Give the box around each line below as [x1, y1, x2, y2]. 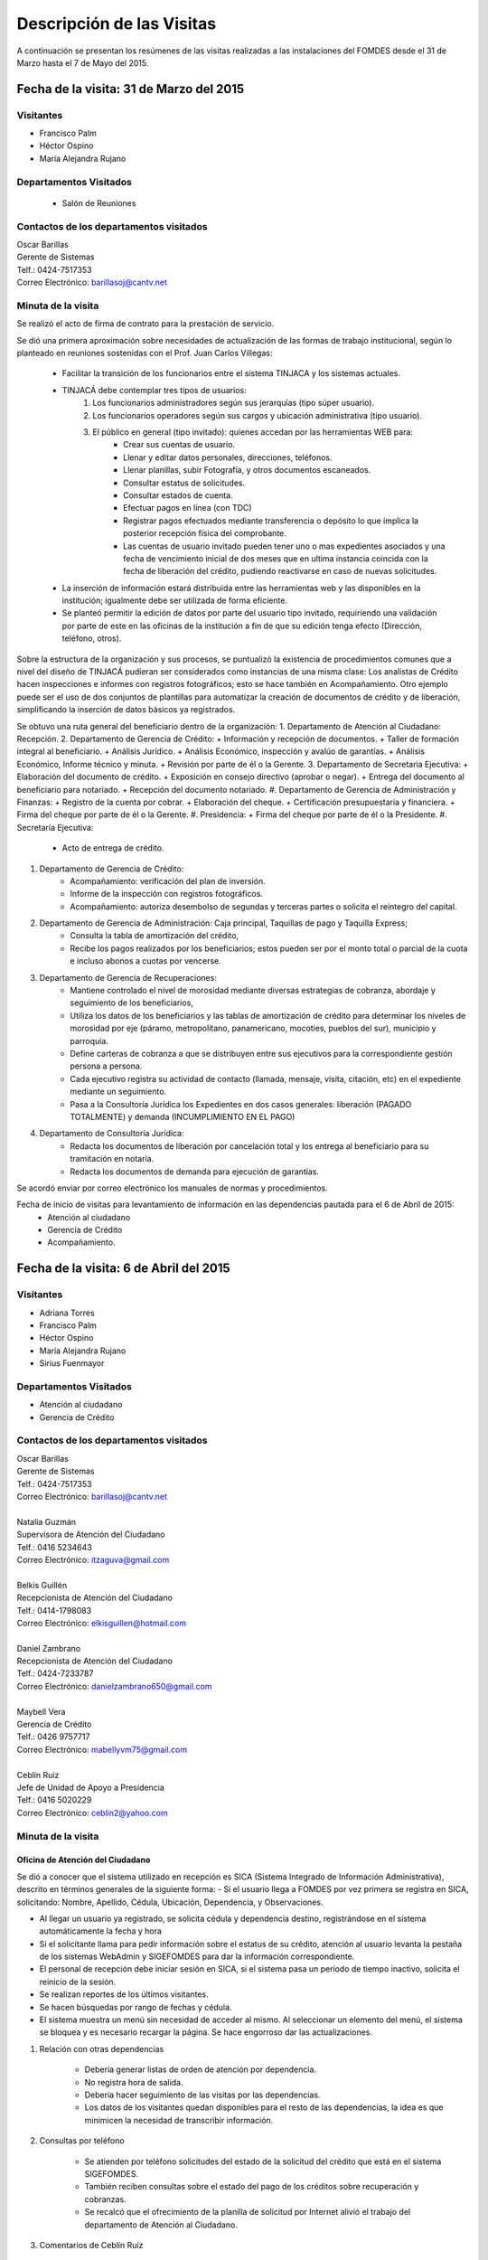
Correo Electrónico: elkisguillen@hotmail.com [16, 1617, 187, 1628]
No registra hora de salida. [84, 2076, 184, 2087]
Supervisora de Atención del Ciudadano [16, 1529, 166, 1540]
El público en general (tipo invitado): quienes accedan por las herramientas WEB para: [92, 427, 413, 438]
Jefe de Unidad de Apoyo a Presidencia [16, 1782, 164, 1793]
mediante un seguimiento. [70, 1086, 167, 1097]
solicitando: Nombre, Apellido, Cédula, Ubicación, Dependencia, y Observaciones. [16, 1897, 324, 1907]
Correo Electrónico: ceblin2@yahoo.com [16, 1807, 168, 1818]
